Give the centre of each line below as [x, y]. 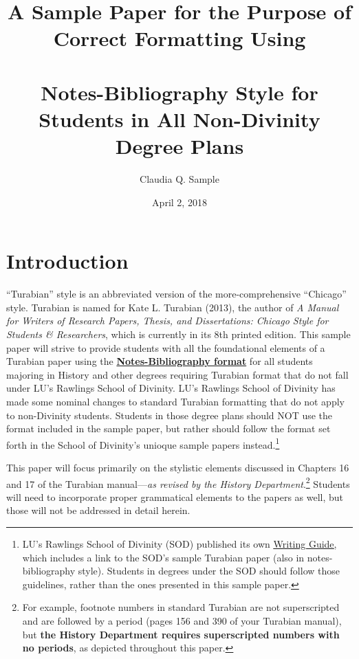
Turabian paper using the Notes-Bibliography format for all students [160, 361]
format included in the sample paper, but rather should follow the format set [168, 428]
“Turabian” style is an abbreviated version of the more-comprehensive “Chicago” [176, 294]
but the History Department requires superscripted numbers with [181, 634]
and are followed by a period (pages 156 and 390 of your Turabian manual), [182, 620]
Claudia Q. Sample [179, 179]
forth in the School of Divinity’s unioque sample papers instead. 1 [143, 443]
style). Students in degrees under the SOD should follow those [209, 571]
